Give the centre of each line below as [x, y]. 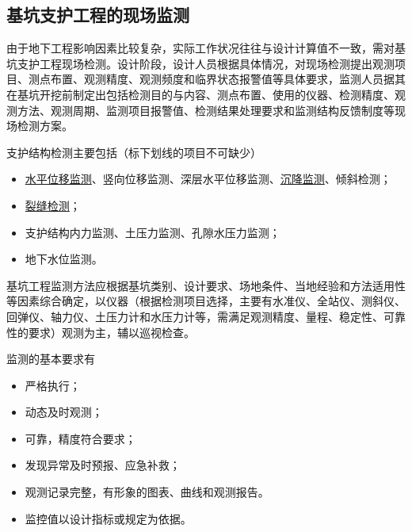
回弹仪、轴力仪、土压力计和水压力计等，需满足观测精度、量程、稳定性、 [195, 316]
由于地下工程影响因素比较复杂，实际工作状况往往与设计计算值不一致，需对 [200, 48]
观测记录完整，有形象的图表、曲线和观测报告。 [147, 492]
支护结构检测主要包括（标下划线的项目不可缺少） [134, 152]
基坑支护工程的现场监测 [98, 15]
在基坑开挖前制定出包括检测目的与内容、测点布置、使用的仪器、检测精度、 [200, 94]
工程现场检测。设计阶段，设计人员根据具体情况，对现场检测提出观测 [217, 63]
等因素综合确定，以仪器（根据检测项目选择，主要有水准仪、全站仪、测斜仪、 [206, 301]
